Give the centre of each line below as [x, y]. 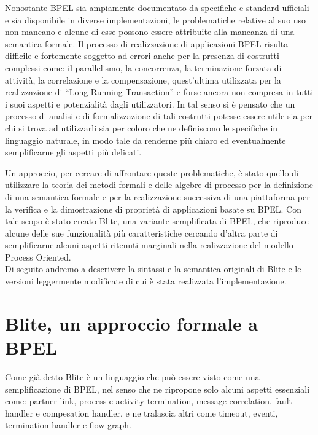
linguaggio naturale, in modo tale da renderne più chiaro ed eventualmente [145, 140]
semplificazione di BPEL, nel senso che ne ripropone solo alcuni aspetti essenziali [157, 389]
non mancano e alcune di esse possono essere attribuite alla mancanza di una [150, 32]
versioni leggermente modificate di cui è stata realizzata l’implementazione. [146, 281]
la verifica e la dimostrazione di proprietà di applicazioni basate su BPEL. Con [153, 209]
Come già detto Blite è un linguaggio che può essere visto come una [132, 376]
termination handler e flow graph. [68, 425]
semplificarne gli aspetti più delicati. [73, 152]
